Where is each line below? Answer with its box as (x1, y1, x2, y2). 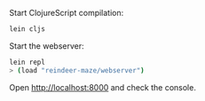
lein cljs (9, 25, 46, 34)
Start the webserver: (9, 40, 84, 51)
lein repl (9, 58, 46, 66)
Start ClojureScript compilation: (9, 8, 124, 18)
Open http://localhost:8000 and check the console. (9, 82, 197, 92)
